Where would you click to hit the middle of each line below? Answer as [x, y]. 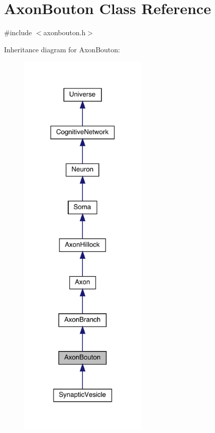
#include [18, 32]
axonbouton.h [65, 32]
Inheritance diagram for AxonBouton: [62, 49]
